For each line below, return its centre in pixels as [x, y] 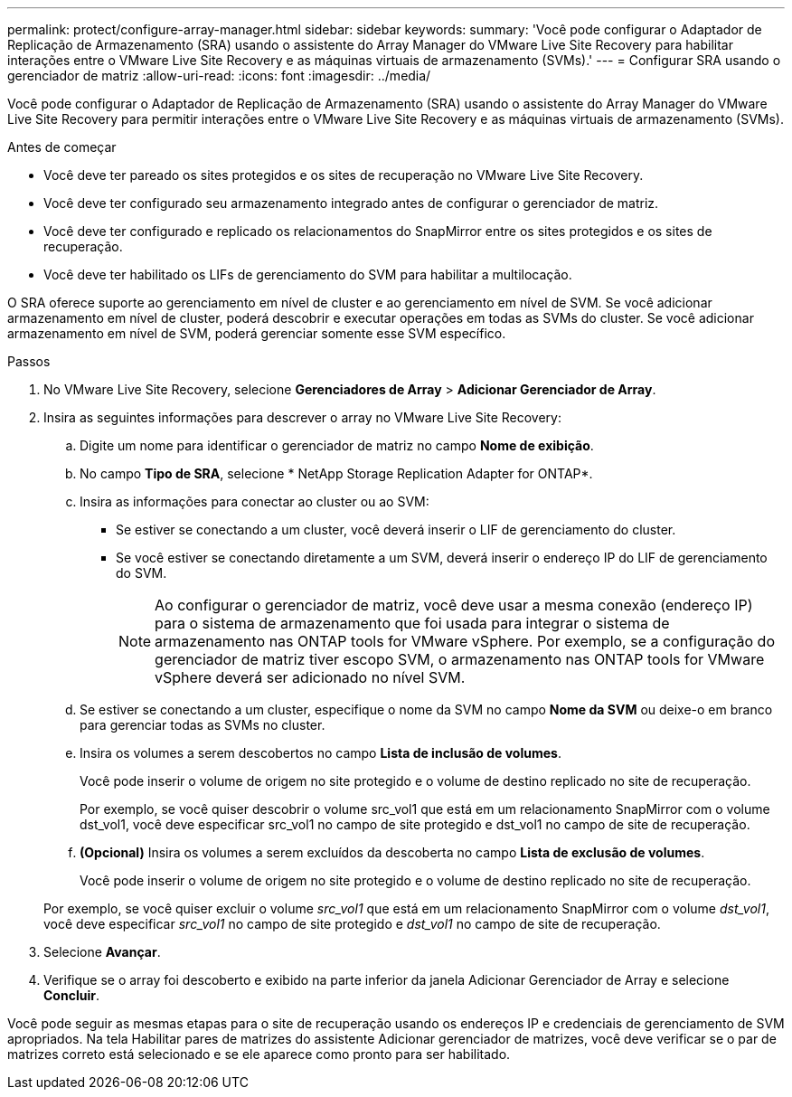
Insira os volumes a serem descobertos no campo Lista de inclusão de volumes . [321, 753]
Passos [29, 361]
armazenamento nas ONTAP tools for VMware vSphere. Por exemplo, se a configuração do [465, 641]
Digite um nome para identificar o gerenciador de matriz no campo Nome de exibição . [337, 445]
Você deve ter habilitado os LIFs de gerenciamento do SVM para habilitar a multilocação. [308, 274]
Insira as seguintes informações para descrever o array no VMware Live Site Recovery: [302, 417]
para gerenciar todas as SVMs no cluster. [203, 725]
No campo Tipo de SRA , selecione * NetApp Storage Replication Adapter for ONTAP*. [336, 473]
